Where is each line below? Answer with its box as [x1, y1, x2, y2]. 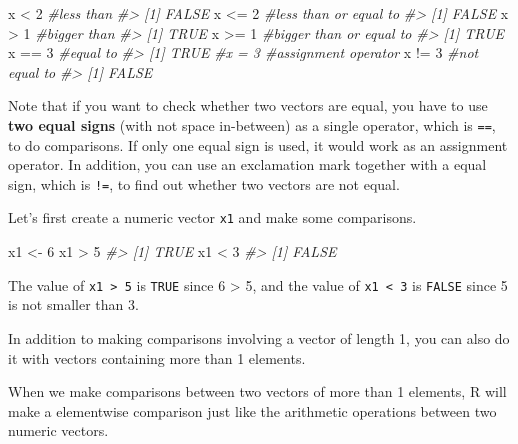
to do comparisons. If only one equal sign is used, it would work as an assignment [8, 134, 508, 155]
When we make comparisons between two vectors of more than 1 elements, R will [8, 381, 507, 402]
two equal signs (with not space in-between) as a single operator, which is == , [8, 114, 496, 135]
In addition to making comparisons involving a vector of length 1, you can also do [8, 327, 510, 348]
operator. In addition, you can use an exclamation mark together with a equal [8, 154, 487, 175]
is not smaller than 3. [8, 294, 139, 315]
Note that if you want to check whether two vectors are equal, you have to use [8, 95, 488, 116]
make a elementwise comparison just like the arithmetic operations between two [8, 400, 497, 421]
